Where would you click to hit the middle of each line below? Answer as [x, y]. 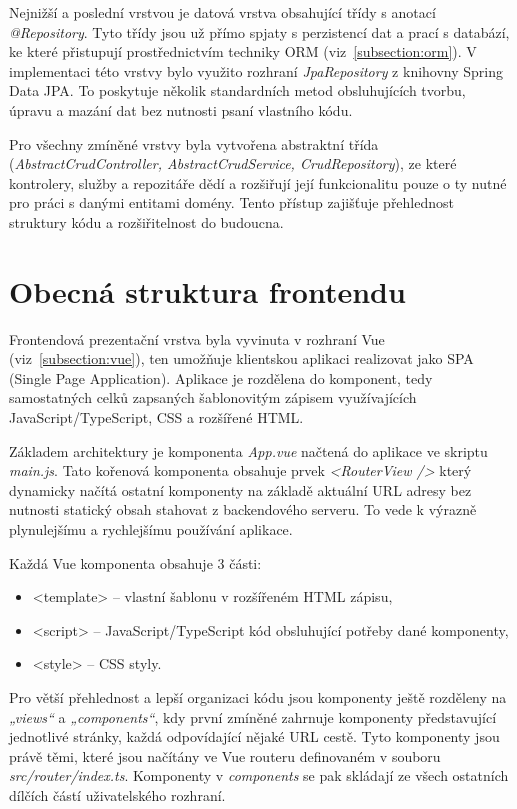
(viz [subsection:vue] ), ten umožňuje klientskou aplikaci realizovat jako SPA [241, 358]
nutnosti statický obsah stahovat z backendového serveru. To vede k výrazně [243, 509]
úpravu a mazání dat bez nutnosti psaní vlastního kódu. [181, 109]
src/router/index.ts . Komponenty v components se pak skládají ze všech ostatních [259, 775]
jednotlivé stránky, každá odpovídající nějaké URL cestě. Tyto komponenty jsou [254, 736]
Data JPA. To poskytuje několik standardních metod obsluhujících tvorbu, [237, 90]
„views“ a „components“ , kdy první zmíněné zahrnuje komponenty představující [253, 716]
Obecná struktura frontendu [207, 290]
